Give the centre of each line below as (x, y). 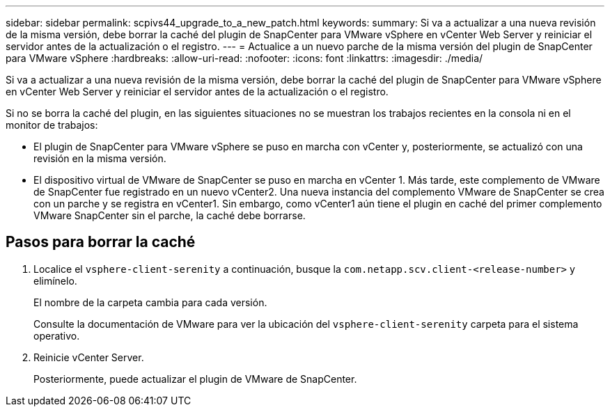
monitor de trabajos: (52, 125)
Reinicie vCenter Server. (89, 357)
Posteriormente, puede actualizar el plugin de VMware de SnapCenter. (195, 379)
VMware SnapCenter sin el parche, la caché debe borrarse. (170, 215)
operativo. (57, 335)
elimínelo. (55, 280)
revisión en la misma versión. (100, 158)
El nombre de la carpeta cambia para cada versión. (150, 302)
